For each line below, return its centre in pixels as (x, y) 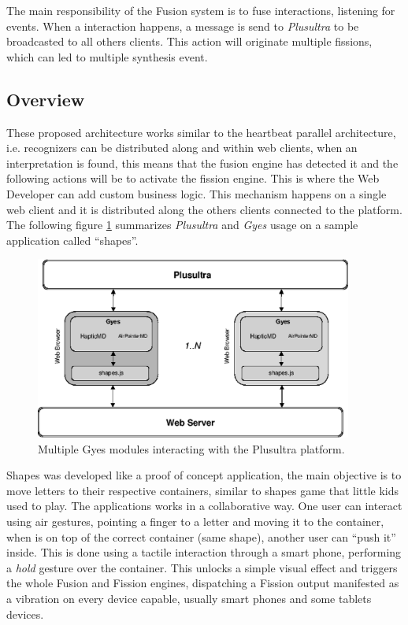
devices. (25, 614)
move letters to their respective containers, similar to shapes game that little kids (203, 490)
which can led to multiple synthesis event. (107, 56)
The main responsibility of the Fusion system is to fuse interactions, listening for (201, 10)
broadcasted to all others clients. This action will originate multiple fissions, (189, 41)
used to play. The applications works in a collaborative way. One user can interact (204, 506)
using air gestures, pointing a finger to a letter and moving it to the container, (195, 521)
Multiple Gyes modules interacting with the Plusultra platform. (191, 448)
